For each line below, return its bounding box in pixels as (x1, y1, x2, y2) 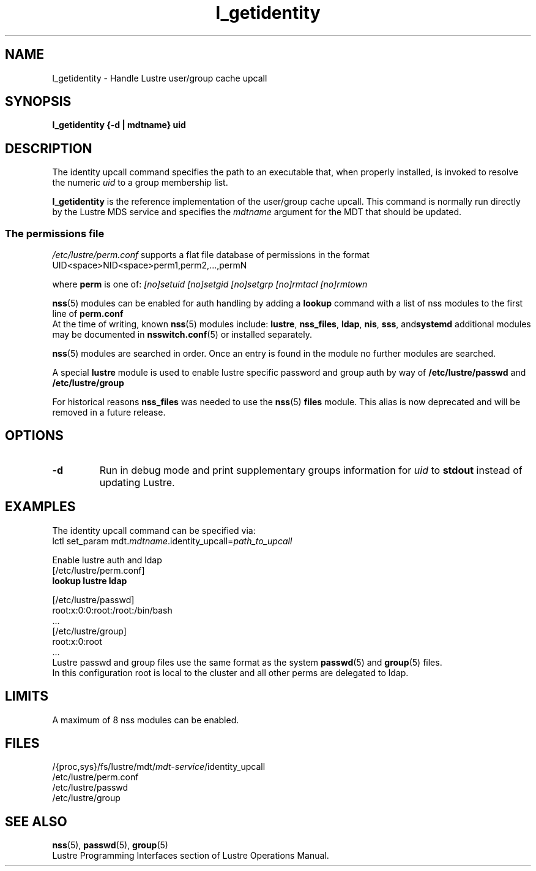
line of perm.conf (52, 308, 124, 319)
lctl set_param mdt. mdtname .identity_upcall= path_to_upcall (52, 535, 292, 546)
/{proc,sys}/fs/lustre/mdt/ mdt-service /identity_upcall (52, 761, 266, 772)
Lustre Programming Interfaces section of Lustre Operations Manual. (52, 850, 329, 861)
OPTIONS (5, 428, 64, 444)
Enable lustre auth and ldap (52, 554, 162, 565)
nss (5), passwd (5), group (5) (52, 840, 168, 851)
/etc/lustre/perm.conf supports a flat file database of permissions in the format (52, 249, 370, 261)
